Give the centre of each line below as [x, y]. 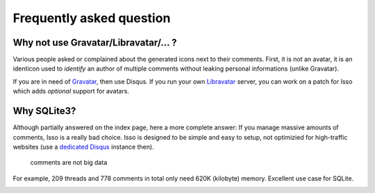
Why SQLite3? [44, 111]
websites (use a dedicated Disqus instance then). [83, 147]
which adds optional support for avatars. [71, 91]
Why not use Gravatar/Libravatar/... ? [95, 43]
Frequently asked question [92, 18]
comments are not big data [69, 163]
